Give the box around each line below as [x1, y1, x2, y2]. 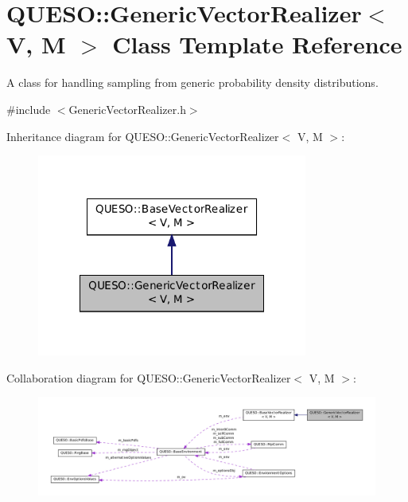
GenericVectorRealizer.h [68, 100, 186, 117]
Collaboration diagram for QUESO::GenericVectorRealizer [6, 369, 291, 386]
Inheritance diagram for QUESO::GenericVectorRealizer [6, 127, 279, 144]
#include [6, 100, 51, 117]
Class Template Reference [112, 28, 402, 61]
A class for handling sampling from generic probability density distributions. [6, 74, 379, 91]
